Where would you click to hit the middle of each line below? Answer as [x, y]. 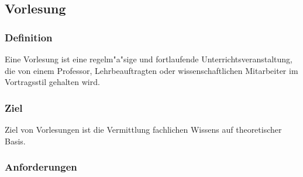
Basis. [15, 141]
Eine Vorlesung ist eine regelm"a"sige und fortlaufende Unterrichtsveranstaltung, [149, 59]
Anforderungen [41, 167]
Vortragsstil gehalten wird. [52, 82]
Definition [29, 37]
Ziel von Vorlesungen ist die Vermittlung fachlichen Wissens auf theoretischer [143, 129]
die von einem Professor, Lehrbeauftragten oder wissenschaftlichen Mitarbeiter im [151, 70]
